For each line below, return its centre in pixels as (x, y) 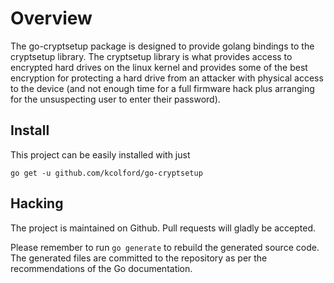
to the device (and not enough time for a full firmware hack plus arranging (162, 88)
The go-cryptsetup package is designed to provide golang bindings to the (162, 46)
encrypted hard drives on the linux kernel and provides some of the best (159, 67)
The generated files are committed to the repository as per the (139, 258)
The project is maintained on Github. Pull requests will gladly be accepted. (163, 228)
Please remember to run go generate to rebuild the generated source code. (165, 247)
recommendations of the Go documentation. (101, 268)
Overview (51, 18)
